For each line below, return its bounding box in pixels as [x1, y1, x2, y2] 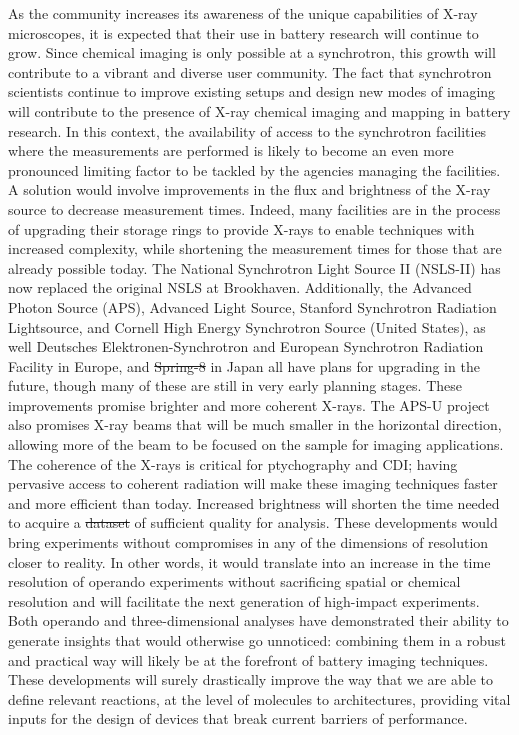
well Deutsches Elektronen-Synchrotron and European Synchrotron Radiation [8, 336, 484, 357]
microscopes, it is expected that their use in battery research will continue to [8, 22, 479, 43]
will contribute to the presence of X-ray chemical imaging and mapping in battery [8, 100, 511, 121]
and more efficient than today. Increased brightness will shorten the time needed [8, 492, 500, 513]
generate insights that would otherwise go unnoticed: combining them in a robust [8, 630, 506, 650]
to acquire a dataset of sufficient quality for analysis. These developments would [8, 512, 498, 533]
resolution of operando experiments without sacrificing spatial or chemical [8, 571, 461, 592]
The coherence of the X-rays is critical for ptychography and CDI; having [8, 453, 458, 474]
